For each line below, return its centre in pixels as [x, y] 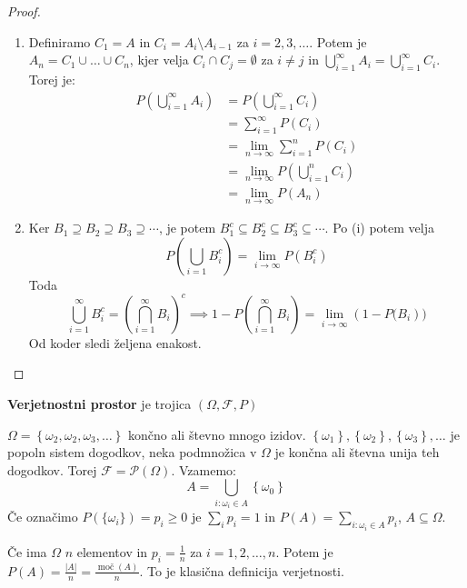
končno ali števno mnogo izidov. [217, 434]
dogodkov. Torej [52, 469]
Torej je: [52, 79]
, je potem [187, 228]
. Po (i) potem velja [379, 228]
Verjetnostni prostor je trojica [99, 404]
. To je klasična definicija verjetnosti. [242, 570]
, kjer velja [159, 60]
